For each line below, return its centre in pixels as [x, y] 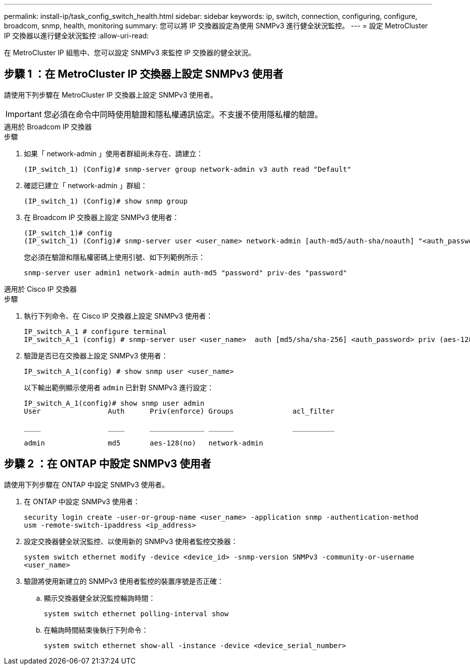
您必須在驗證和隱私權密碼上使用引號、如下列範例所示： [115, 257]
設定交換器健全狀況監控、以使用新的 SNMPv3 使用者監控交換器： [131, 541]
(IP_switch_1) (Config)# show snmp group [106, 201]
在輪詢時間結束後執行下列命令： [96, 630]
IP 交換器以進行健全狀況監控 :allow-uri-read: [76, 36]
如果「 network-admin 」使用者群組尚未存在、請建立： [114, 153]
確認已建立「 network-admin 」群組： [86, 185]
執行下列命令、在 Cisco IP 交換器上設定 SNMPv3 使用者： [118, 316]
